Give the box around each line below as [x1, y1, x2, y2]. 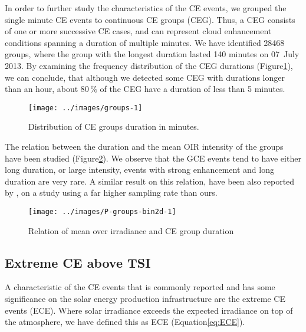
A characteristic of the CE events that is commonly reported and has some [5, 281, 275, 293]
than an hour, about [5, 83, 78, 95]
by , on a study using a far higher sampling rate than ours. [5, 186, 218, 199]
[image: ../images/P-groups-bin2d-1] [28, 207, 176, 216]
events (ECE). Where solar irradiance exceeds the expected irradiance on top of [5, 304, 293, 316]
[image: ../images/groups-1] [28, 103, 143, 112]
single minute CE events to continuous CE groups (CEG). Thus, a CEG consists [5, 13, 295, 25]
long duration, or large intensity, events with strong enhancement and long [5, 163, 274, 176]
